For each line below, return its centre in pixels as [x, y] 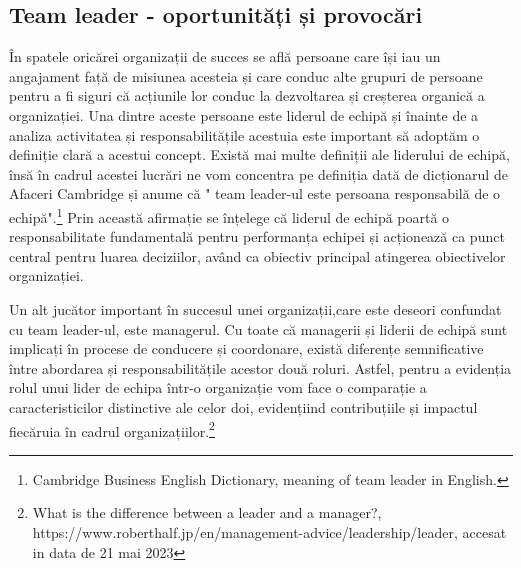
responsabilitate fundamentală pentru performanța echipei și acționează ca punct [257, 236]
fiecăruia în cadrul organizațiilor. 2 [112, 429]
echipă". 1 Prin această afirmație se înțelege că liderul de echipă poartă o [229, 215]
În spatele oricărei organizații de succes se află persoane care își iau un [225, 56]
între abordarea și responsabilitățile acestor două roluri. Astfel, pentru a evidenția [260, 367]
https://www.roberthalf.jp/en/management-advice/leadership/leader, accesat [269, 531]
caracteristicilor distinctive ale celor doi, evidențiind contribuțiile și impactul [243, 406]
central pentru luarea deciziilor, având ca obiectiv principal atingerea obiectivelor [257, 255]
